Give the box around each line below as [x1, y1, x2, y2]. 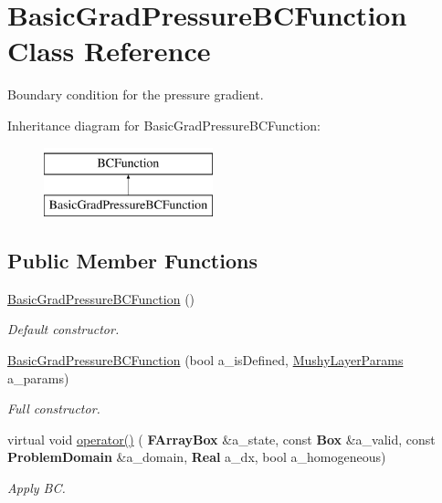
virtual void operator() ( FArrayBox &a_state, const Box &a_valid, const [7, 429, 436, 448]
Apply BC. [7, 478, 66, 498]
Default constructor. [7, 320, 120, 339]
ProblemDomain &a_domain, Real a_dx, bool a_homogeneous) [7, 447, 386, 466]
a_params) [7, 368, 69, 387]
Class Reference [7, 32, 211, 69]
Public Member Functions [7, 246, 258, 275]
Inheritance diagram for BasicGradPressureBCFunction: [7, 115, 321, 134]
